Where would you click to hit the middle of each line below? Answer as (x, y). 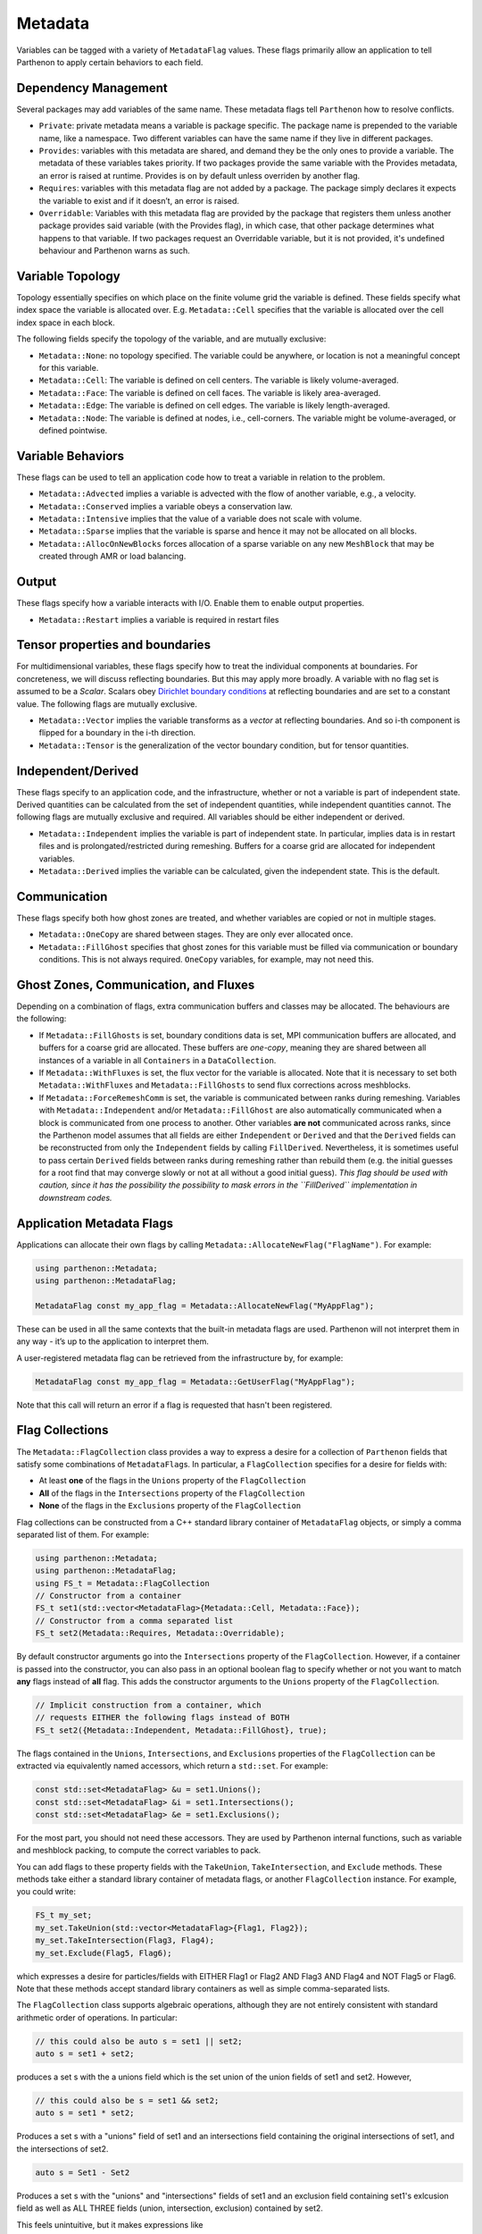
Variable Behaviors (71, 456)
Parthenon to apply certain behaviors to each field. (110, 62)
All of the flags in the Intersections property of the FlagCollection (172, 1493)
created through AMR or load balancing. (112, 556)
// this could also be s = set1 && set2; (127, 2101)
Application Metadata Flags (95, 1223)
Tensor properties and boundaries (114, 645)
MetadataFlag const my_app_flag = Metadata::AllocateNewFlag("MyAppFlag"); (205, 1306)
